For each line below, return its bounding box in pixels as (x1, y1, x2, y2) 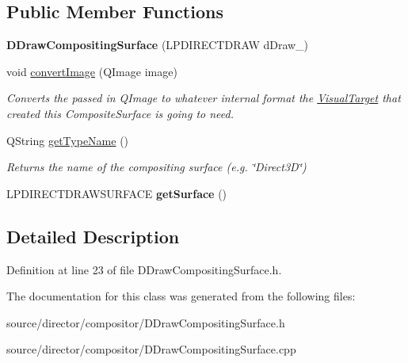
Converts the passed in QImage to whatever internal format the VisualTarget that (6, 90, 401, 106)
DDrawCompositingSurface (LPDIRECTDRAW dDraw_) (6, 36, 309, 53)
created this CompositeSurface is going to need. (6, 105, 234, 121)
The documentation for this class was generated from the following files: (6, 288, 356, 304)
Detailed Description (6, 224, 180, 248)
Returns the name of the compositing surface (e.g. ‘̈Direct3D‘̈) (6, 159, 307, 175)
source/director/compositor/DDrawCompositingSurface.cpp (6, 341, 296, 357)
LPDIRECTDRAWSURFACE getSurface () (6, 185, 227, 201)
